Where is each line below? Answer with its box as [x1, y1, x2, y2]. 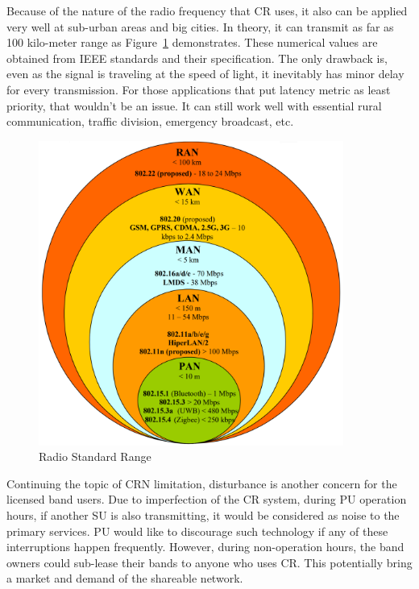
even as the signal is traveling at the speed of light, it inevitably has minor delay [6, 65, 404, 82]
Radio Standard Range [39, 448, 151, 465]
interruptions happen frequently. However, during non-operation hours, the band [6, 538, 404, 555]
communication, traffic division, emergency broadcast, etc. [6, 113, 294, 130]
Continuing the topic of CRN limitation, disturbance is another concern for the [6, 475, 397, 492]
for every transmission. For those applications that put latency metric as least [6, 81, 391, 97]
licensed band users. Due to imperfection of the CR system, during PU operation [6, 491, 407, 508]
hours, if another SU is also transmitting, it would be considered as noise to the [6, 507, 400, 524]
